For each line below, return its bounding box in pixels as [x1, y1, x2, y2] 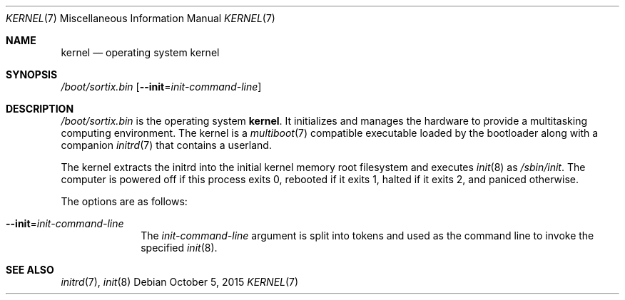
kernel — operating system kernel [61, 46, 220, 58]
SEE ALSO [6, 264, 54, 276]
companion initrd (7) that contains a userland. [61, 139, 272, 151]
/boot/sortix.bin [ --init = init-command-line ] [61, 81, 262, 93]
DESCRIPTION [6, 103, 74, 115]
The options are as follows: [61, 195, 188, 207]
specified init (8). [141, 242, 218, 254]
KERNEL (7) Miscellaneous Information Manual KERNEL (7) [6, 12, 275, 24]
